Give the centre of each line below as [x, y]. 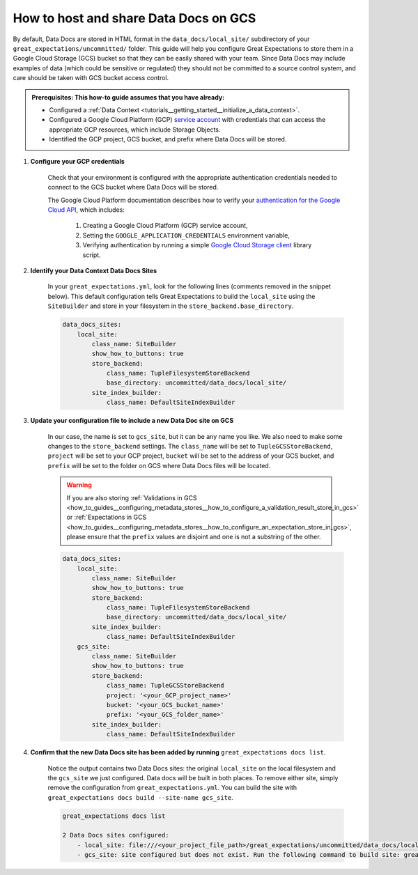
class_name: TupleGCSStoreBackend [165, 686]
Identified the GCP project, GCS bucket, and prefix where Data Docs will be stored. [168, 139]
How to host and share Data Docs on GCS [134, 18]
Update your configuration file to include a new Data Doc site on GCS [132, 421]
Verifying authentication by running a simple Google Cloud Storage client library [197, 245]
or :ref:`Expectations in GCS [107, 517]
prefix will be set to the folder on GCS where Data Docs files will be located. [159, 465]
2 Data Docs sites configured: [116, 835]
